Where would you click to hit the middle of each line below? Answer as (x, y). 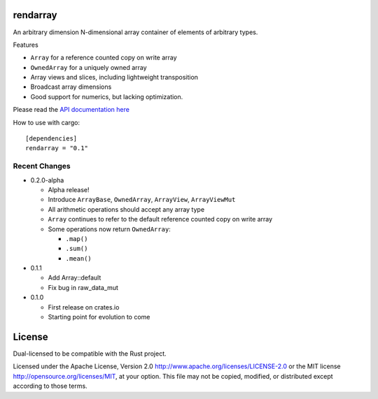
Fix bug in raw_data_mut (83, 287)
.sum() (77, 249)
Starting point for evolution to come (99, 317)
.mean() (79, 258)
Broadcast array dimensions (71, 87)
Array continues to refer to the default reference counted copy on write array (160, 219)
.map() (77, 239)
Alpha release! (69, 189)
